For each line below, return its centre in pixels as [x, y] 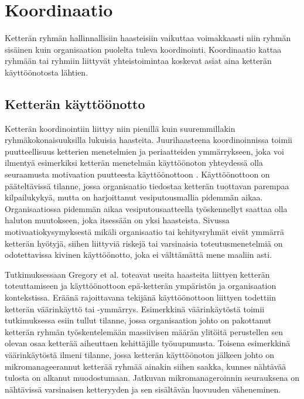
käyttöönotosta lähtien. [47, 72]
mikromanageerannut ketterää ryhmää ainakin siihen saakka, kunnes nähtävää [146, 366]
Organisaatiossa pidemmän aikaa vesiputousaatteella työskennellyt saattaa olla [146, 208]
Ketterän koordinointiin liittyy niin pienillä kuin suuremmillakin [120, 128]
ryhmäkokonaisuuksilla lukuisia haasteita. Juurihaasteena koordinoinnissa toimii [148, 140]
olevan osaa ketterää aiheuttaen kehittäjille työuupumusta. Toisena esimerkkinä [148, 343]
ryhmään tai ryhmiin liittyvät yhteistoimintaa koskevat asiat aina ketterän [138, 61]
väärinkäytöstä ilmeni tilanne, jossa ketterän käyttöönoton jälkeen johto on [140, 354]
